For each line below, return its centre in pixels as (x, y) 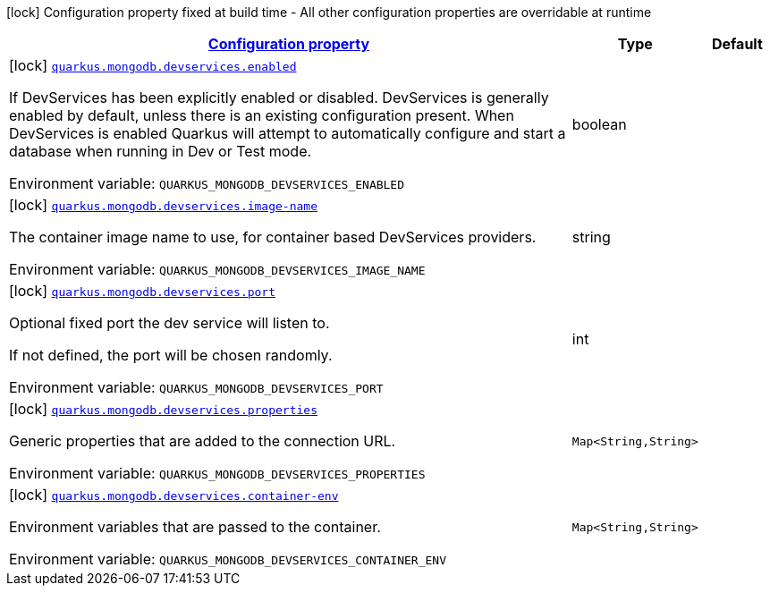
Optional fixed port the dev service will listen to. (169, 323)
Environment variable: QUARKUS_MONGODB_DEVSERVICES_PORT (196, 387)
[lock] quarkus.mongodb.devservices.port (143, 291)
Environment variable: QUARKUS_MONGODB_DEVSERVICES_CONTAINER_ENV (228, 559)
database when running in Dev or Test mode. (161, 151)
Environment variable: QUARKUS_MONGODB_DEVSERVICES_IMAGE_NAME (217, 269)
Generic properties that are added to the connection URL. (203, 441)
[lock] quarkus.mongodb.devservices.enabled (153, 65)
